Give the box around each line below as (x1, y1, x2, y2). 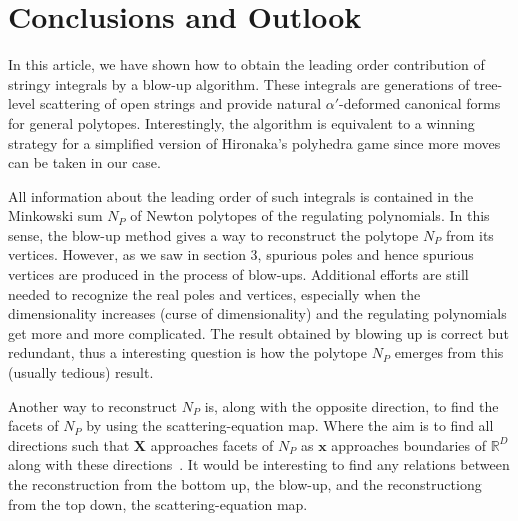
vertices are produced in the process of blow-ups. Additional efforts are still (8, 264, 469, 285)
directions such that (8, 434, 130, 455)
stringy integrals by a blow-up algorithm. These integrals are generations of (8, 73, 470, 94)
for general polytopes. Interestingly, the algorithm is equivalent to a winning (8, 112, 475, 133)
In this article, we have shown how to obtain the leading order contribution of (8, 54, 485, 75)
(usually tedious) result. (8, 362, 154, 383)
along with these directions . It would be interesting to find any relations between (8, 454, 510, 475)
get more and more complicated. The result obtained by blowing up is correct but (8, 322, 509, 343)
